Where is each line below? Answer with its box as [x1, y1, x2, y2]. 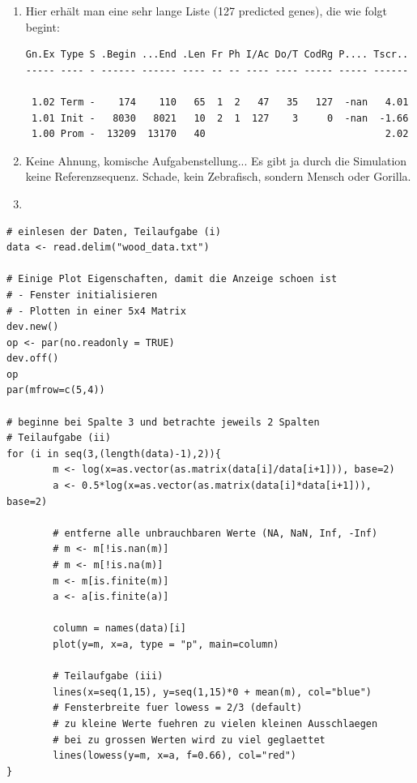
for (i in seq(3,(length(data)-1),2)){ [6, 447, 221, 460]
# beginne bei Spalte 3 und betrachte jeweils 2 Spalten [6, 416, 320, 428]
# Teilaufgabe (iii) [53, 670, 164, 682]
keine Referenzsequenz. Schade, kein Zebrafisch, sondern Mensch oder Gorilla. [25, 168, 411, 185]
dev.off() [6, 353, 59, 365]
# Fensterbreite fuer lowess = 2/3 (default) [53, 702, 303, 714]
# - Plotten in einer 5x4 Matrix [6, 305, 186, 317]
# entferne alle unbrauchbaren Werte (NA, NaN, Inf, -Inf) [53, 527, 378, 539]
